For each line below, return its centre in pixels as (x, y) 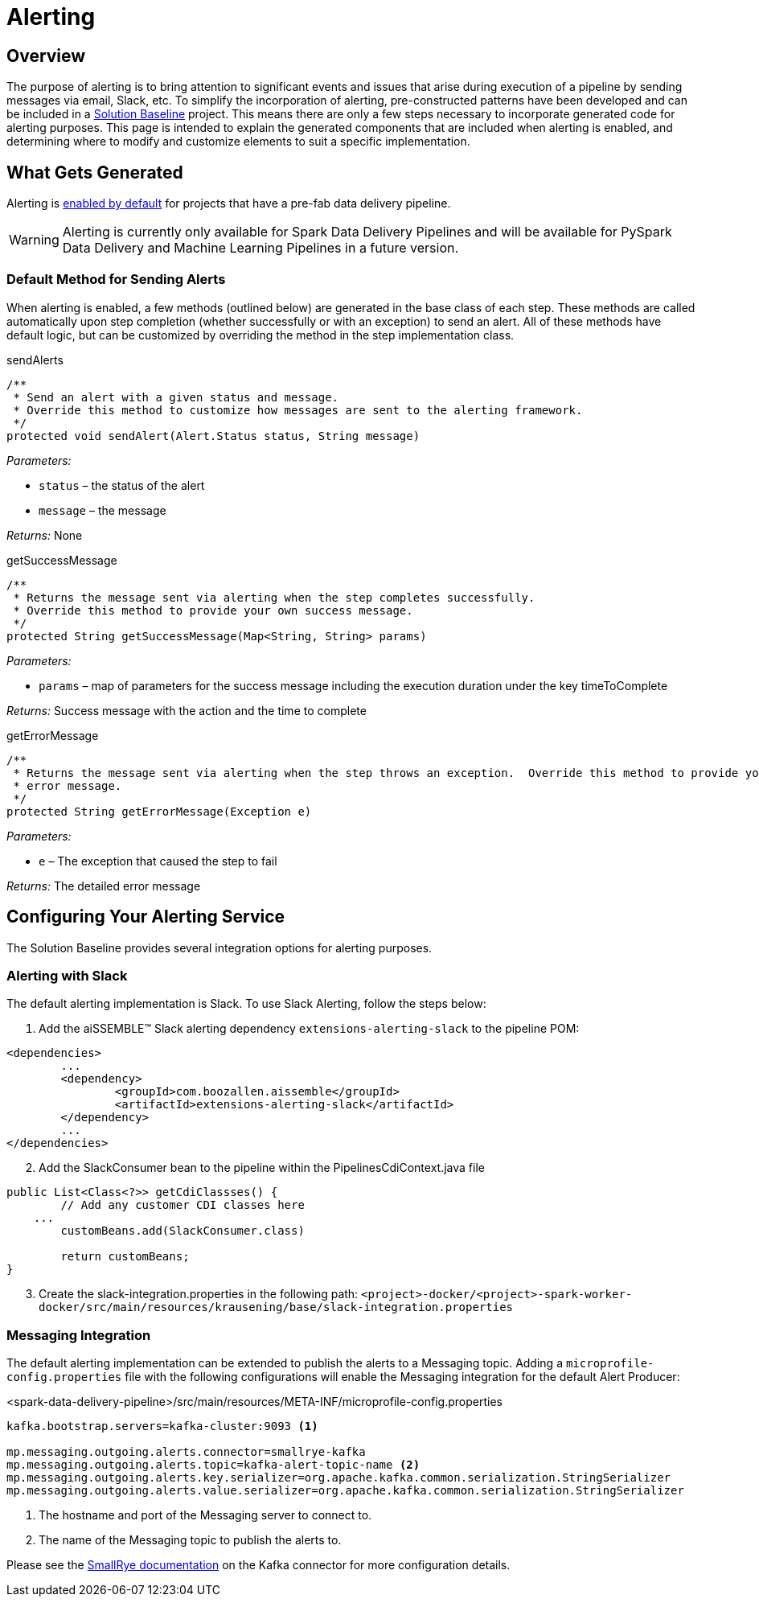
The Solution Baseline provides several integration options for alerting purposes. (219, 947)
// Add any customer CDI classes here (183, 1205)
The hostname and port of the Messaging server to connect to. (205, 1515)
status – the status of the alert (122, 485)
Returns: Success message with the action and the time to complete (187, 710)
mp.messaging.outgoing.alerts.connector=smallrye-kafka (186, 1452)
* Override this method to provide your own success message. (213, 610)
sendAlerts (35, 360)
